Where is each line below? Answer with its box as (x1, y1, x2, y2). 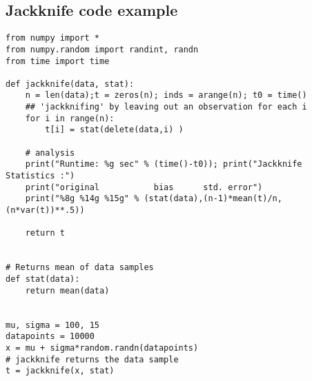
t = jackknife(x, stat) (6, 366, 115, 376)
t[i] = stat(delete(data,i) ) (45, 125, 184, 135)
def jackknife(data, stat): (6, 79, 135, 89)
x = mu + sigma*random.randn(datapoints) (6, 342, 199, 353)
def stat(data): (6, 274, 80, 284)
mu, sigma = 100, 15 (6, 320, 100, 330)
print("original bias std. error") (25, 182, 263, 192)
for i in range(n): (25, 113, 115, 123)
